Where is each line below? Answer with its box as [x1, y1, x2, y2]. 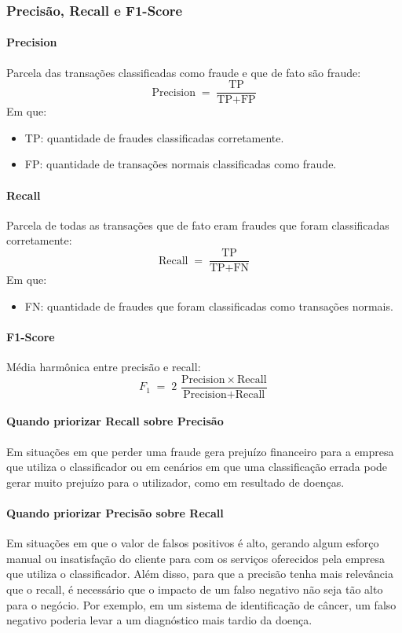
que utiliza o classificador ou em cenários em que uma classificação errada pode [6, 458, 388, 475]
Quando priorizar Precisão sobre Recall [6, 504, 224, 521]
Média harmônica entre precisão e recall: [6, 359, 201, 375]
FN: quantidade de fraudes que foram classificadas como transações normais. [24, 297, 393, 314]
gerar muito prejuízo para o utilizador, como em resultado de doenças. [6, 473, 345, 490]
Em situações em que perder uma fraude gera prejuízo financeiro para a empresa [6, 443, 394, 459]
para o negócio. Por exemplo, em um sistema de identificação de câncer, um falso [6, 596, 397, 613]
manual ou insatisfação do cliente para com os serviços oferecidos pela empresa [6, 550, 386, 566]
